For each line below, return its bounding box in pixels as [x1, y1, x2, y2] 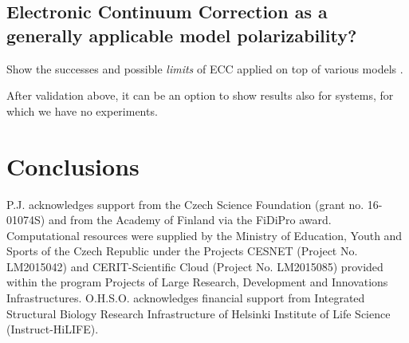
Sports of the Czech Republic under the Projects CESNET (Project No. [6, 242, 358, 259]
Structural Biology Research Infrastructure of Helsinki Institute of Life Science [6, 305, 391, 321]
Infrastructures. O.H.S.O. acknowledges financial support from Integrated [6, 290, 365, 306]
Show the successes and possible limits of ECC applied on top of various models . [6, 60, 403, 77]
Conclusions [6, 149, 140, 182]
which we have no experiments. [6, 102, 158, 119]
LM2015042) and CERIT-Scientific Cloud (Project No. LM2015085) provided [6, 258, 383, 274]
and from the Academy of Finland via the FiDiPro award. [48, 211, 332, 228]
